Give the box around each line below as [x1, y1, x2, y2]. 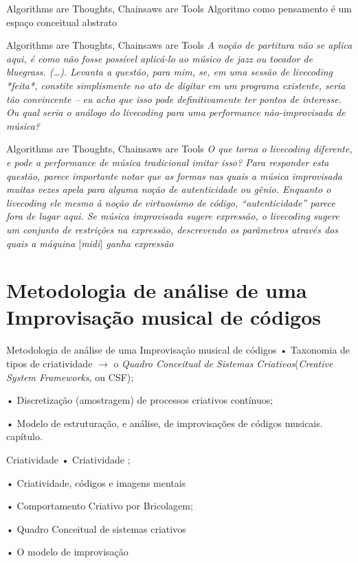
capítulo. [6, 429, 43, 444]
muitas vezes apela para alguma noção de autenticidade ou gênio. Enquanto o [6, 182, 331, 196]
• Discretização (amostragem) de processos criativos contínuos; [6, 393, 273, 407]
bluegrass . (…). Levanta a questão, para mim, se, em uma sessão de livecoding [6, 65, 333, 79]
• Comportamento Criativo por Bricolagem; [6, 498, 193, 513]
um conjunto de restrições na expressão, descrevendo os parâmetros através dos [6, 222, 338, 236]
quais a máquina [6, 235, 76, 250]
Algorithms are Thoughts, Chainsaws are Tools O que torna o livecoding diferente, [6, 141, 353, 156]
